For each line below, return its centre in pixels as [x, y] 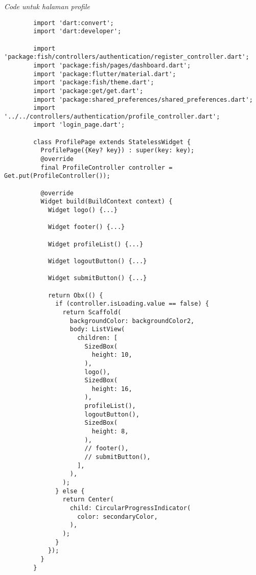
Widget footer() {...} [86, 227]
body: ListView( [97, 329]
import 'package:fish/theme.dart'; [94, 83]
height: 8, [110, 432]
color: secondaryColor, [118, 516]
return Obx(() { [75, 295]
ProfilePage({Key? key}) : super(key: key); [118, 151]
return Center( [88, 500]
